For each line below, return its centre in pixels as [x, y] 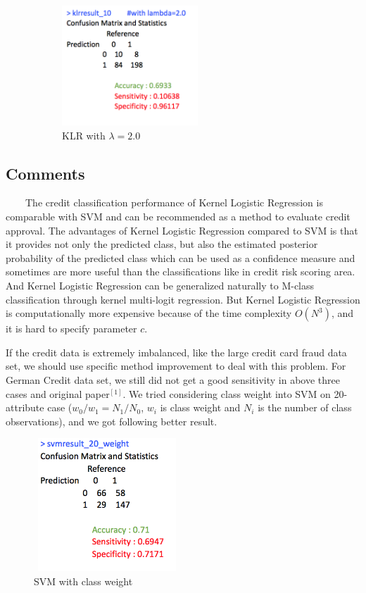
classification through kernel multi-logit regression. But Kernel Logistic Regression [183, 299]
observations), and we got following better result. [112, 421]
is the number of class [305, 407]
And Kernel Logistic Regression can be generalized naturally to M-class [160, 286]
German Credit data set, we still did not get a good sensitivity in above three [173, 380]
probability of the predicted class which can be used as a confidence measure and [181, 257]
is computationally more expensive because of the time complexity [149, 313]
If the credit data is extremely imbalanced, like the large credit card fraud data [176, 352]
